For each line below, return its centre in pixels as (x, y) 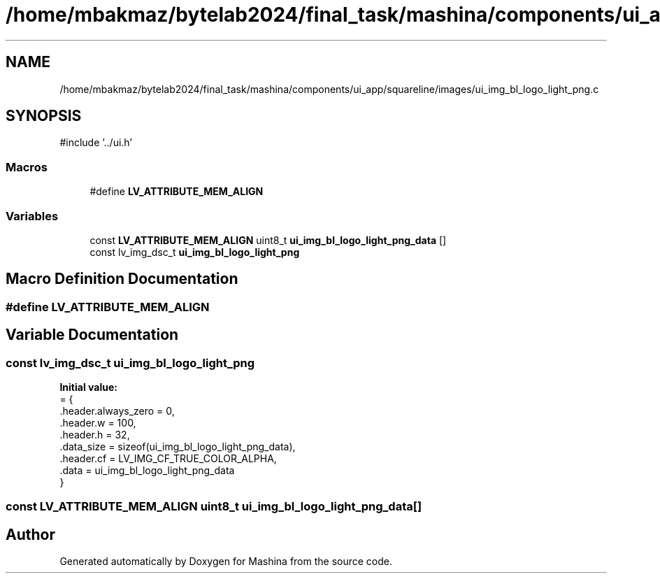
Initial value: (88, 387)
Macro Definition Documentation (122, 279)
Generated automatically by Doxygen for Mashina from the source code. (226, 562)
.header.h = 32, (95, 435)
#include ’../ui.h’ (96, 143)
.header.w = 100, (98, 423)
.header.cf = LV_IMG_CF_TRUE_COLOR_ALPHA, (168, 458)
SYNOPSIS (44, 116)
